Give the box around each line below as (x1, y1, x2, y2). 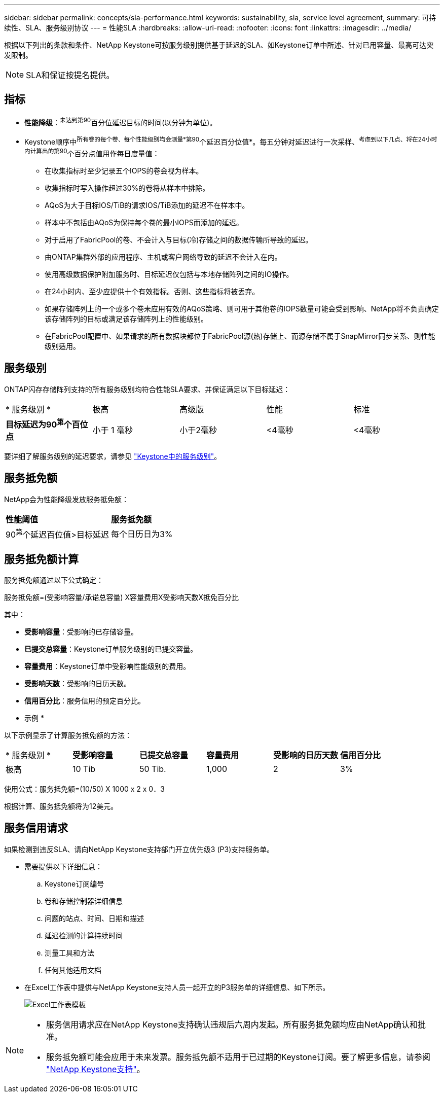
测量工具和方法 (45, 948, 94, 957)
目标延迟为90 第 (6, 417, 64, 430)
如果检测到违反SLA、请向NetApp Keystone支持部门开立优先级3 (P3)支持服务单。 (4, 844, 274, 854)
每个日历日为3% (110, 528, 173, 539)
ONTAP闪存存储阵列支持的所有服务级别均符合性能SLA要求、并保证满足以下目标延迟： (4, 384, 290, 394)
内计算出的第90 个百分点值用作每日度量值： (24, 148, 160, 158)
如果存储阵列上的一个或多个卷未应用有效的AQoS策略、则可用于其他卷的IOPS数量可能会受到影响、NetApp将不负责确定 (45, 304, 439, 313)
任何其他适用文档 (45, 965, 101, 974)
